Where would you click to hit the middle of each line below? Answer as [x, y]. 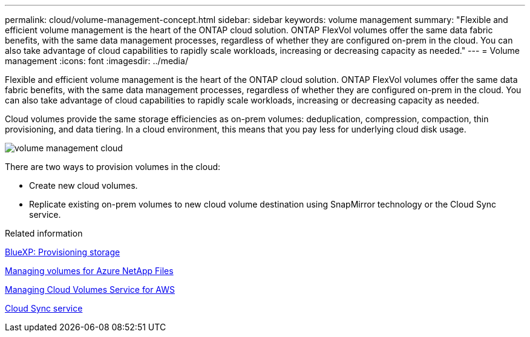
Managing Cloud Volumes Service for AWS [90, 290]
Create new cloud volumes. [83, 185]
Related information [44, 233]
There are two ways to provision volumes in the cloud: [113, 167]
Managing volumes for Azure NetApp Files [89, 271]
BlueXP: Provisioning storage [63, 252]
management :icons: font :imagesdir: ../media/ [97, 61]
